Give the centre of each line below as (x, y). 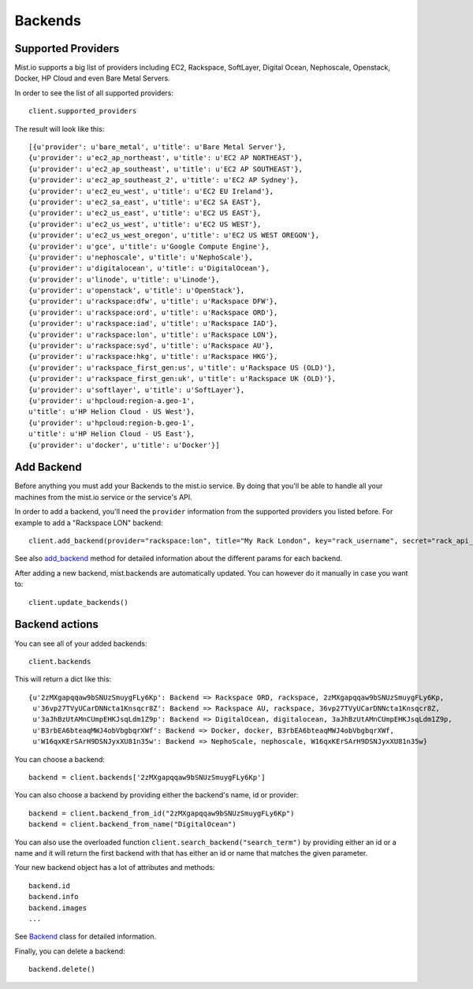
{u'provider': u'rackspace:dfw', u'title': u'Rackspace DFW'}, (153, 301)
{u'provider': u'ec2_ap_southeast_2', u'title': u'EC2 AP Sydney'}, (164, 180)
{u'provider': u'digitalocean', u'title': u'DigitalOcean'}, (149, 269)
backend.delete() (62, 969)
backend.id (50, 886)
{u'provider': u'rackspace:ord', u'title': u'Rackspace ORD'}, (153, 312)
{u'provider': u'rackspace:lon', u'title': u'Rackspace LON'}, (153, 334)
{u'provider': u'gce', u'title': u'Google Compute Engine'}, (149, 246)
